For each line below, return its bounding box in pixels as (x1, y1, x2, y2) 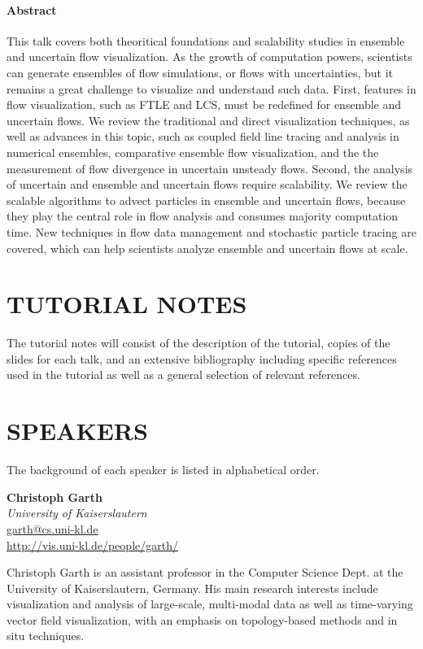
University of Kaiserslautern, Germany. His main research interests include (7, 579, 378, 596)
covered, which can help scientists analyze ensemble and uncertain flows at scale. (7, 239, 408, 256)
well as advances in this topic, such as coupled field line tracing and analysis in (7, 128, 399, 145)
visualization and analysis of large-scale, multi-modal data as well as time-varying (7, 595, 413, 612)
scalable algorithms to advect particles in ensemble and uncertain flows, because (7, 191, 406, 208)
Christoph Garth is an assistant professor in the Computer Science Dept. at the (7, 564, 403, 581)
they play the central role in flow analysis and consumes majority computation (7, 207, 399, 224)
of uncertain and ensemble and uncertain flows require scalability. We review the (7, 176, 408, 193)
